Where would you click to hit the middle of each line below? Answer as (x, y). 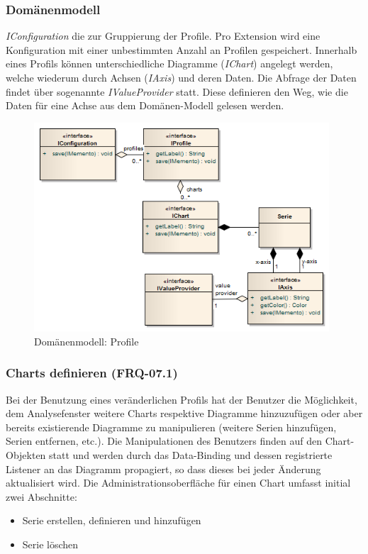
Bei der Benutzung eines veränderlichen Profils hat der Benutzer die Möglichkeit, (182, 399)
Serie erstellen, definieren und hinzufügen (112, 520)
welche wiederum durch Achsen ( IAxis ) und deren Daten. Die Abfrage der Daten (181, 77)
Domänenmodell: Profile (87, 341)
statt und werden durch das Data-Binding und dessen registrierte (191, 455)
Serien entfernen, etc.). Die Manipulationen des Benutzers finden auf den (164, 441)
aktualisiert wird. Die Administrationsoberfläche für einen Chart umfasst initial (178, 483)
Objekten (26, 455)
